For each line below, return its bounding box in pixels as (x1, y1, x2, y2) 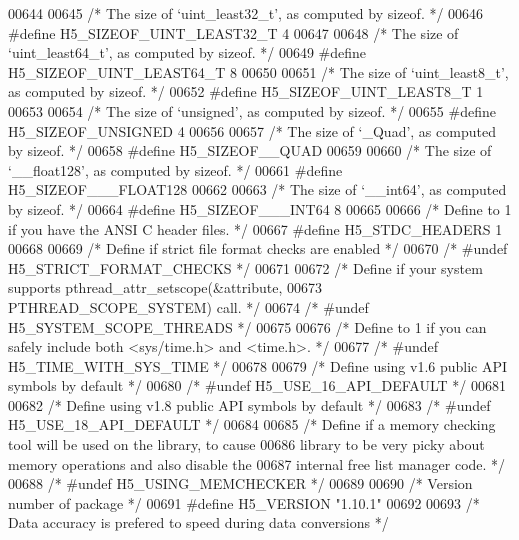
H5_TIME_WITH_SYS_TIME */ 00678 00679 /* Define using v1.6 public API (8, 355, 508, 376)
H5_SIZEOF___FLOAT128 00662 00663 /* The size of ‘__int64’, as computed (8, 179, 507, 200)
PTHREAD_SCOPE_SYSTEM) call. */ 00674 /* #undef (8, 296, 369, 317)
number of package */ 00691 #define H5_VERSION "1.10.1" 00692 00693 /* (8, 492, 480, 513)
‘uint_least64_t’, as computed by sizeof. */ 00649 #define (8, 42, 367, 63)
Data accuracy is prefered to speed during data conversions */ (8, 512, 389, 533)
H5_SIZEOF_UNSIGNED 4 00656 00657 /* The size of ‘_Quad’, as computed (8, 120, 496, 141)
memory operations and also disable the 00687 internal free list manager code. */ (8, 453, 506, 474)
